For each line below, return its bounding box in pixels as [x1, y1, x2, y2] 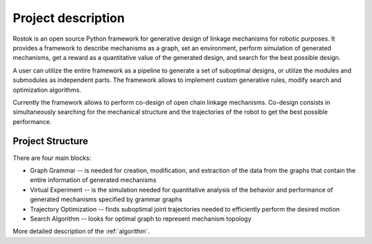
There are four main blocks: [12, 154, 92, 162]
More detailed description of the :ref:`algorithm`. [12, 227, 150, 236]
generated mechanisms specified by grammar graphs [30, 195, 183, 203]
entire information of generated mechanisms [30, 176, 156, 184]
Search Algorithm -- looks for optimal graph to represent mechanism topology [30, 214, 251, 223]
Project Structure [12, 135, 89, 148]
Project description [12, 10, 125, 26]
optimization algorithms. [12, 85, 82, 94]
